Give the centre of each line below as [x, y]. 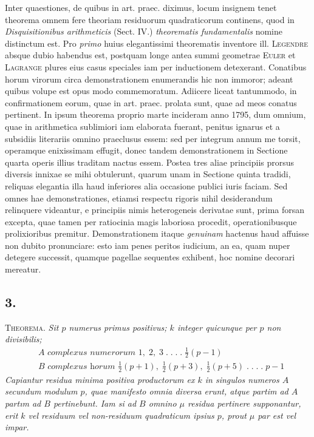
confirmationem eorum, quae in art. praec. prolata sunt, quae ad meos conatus [151, 102]
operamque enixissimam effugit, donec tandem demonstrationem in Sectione [146, 150]
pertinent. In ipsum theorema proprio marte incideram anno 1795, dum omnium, [155, 114]
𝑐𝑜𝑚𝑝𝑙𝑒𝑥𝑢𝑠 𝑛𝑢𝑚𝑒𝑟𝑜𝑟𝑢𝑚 [92, 352]
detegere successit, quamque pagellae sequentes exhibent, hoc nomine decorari [150, 257]
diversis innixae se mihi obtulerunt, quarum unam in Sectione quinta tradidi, [148, 174]
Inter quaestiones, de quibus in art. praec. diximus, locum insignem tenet [141, 7]
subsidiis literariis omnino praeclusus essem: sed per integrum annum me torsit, [153, 138]
